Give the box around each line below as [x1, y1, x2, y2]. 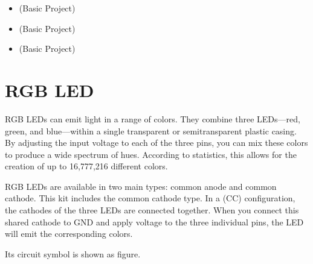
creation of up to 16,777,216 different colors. [5, 160, 168, 172]
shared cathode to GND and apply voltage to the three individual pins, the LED [5, 215, 304, 228]
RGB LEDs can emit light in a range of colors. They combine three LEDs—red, [5, 112, 300, 125]
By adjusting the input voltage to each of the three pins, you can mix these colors [5, 136, 308, 149]
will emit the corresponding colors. [5, 227, 133, 240]
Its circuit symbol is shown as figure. [5, 247, 141, 260]
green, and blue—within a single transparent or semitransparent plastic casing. [5, 124, 297, 137]
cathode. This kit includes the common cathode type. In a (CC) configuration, [5, 192, 295, 204]
